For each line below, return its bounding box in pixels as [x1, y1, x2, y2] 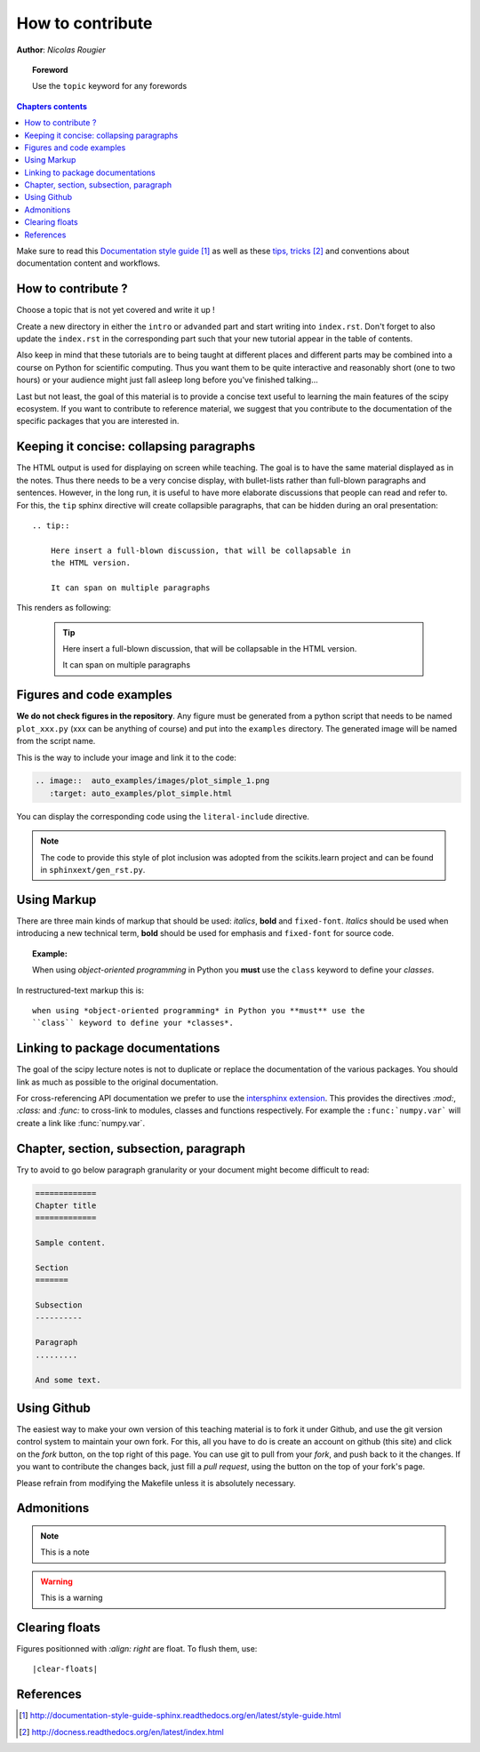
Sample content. [35, 1238, 107, 1248]
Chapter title [35, 1201, 97, 1211]
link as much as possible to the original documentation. [16, 1076, 219, 1087]
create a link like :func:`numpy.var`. [16, 1117, 146, 1128]
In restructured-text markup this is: [16, 985, 144, 996]
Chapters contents [16, 100, 88, 111]
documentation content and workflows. [16, 258, 161, 268]
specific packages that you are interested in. [16, 416, 180, 427]
